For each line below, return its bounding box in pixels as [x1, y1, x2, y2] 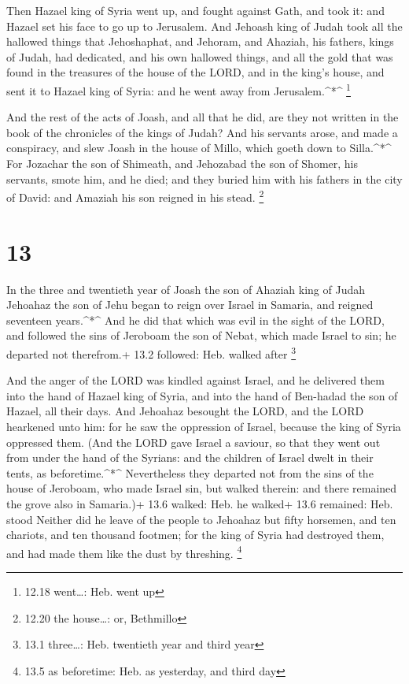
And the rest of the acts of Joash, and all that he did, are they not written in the [6, 109, 399, 125]
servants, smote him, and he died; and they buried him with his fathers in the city [6, 170, 403, 187]
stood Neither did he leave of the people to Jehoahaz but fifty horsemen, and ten [6, 511, 396, 527]
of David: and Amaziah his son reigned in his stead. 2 [6, 187, 264, 205]
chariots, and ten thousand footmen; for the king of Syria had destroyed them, [6, 526, 385, 543]
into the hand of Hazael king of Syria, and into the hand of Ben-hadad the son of [6, 387, 398, 403]
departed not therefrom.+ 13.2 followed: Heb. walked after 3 [6, 343, 297, 362]
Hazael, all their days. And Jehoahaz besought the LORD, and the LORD [6, 403, 364, 419]
